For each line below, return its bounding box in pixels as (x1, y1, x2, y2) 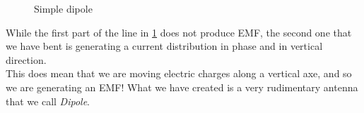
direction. (6, 52, 47, 67)
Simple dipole (34, 1, 93, 15)
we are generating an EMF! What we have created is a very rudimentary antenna (6, 79, 358, 94)
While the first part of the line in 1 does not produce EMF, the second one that (6, 25, 352, 39)
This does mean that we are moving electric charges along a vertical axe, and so (6, 66, 352, 81)
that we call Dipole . (6, 93, 90, 108)
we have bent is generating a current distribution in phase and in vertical (6, 39, 323, 53)
